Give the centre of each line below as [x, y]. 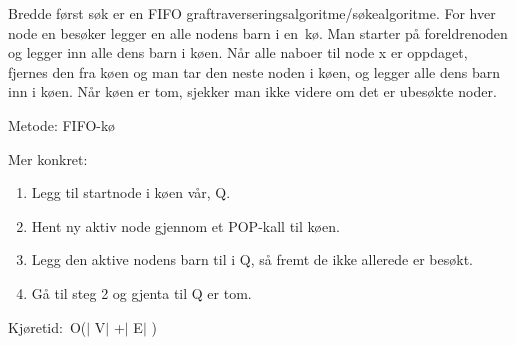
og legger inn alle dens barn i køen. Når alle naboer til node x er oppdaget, [238, 52]
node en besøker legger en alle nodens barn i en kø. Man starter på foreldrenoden [258, 32]
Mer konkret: [48, 158]
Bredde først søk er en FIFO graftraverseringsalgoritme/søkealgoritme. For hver [252, 13]
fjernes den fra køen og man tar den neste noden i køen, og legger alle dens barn [254, 71]
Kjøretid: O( [47, 326]
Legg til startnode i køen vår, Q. [131, 192]
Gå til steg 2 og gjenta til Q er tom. [141, 292]
